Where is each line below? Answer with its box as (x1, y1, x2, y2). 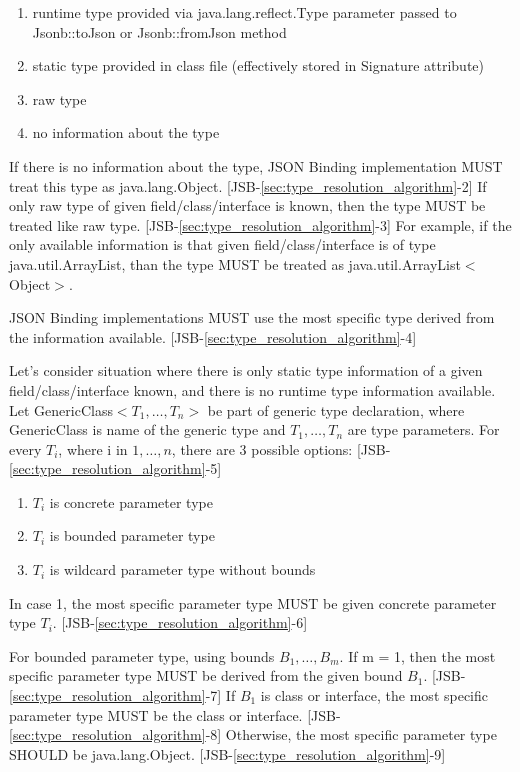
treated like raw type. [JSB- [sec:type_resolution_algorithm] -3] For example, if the (9, 214, 512, 235)
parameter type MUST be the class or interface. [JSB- (9, 704, 341, 725)
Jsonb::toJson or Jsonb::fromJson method (32, 21, 287, 42)
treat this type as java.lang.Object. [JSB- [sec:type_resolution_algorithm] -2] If (9, 175, 487, 196)
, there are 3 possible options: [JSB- (171, 438, 391, 459)
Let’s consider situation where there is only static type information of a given (9, 360, 483, 381)
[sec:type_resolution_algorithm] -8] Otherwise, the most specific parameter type (9, 724, 497, 745)
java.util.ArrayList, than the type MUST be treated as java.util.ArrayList (9, 253, 461, 274)
